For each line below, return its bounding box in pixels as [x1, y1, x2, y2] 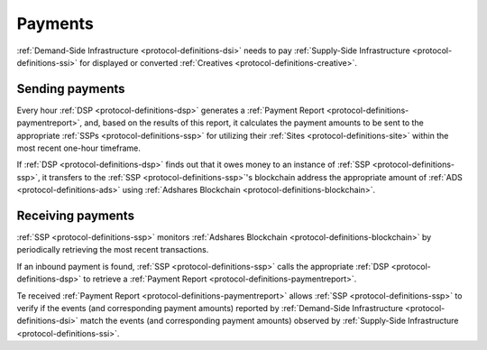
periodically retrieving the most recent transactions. [16, 244, 209, 255]
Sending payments [16, 81, 125, 97]
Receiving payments [16, 208, 135, 223]
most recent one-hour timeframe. [16, 143, 142, 153]
